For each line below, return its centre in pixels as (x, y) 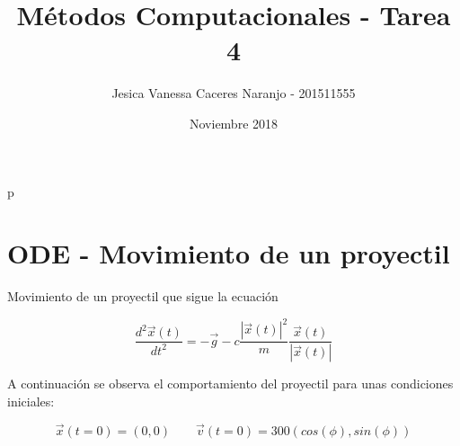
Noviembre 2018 (234, 123)
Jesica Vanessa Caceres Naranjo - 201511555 (234, 93)
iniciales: (31, 401)
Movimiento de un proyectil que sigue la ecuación (143, 296)
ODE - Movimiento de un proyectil (229, 253)
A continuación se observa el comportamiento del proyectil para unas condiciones (230, 384)
